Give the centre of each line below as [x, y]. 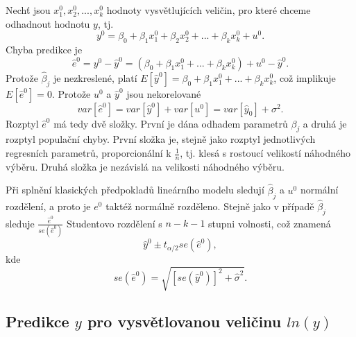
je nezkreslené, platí [95, 77]
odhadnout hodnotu [48, 23]
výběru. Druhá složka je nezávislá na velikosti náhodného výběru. [145, 166]
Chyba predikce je [44, 50]
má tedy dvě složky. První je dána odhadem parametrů [171, 123]
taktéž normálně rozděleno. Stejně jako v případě [210, 206]
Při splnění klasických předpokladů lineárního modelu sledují [135, 190]
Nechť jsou [28, 10]
